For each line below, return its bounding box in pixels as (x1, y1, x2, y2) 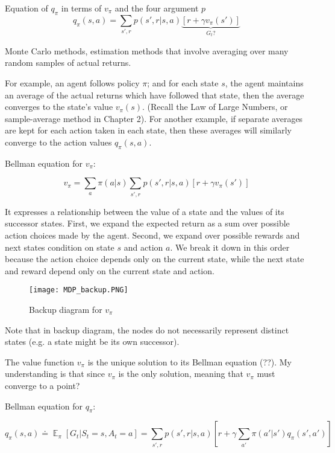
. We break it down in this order (170, 240, 290, 253)
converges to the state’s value (5, 100, 113, 113)
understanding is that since (5, 367, 105, 380)
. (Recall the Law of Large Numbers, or (142, 100, 288, 113)
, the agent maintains (225, 77, 304, 89)
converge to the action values (5, 136, 112, 149)
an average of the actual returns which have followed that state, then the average (5, 88, 304, 101)
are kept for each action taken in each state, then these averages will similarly (5, 124, 292, 137)
